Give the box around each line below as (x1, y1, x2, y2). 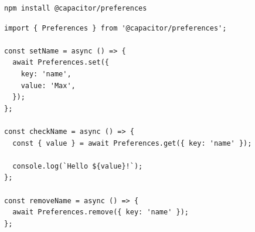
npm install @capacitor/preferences (4, 4, 147, 12)
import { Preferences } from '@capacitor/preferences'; (4, 23, 227, 32)
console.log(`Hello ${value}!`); (12, 162, 143, 170)
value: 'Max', (21, 81, 76, 90)
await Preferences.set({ (12, 58, 109, 67)
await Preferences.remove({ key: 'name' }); (12, 208, 189, 217)
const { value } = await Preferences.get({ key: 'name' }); (12, 139, 252, 147)
